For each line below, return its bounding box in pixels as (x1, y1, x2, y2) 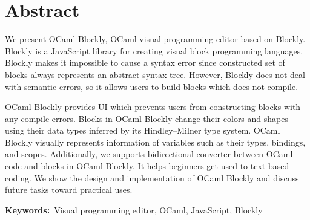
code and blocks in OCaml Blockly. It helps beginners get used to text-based (5, 160, 289, 172)
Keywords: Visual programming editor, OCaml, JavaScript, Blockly (5, 203, 263, 216)
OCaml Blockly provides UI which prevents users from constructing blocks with (5, 100, 301, 113)
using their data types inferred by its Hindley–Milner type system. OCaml (5, 124, 280, 137)
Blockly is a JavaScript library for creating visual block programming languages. (5, 44, 303, 57)
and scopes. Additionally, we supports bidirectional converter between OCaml (5, 147, 293, 160)
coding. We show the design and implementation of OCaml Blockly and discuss (5, 171, 299, 184)
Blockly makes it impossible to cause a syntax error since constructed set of (5, 56, 285, 69)
